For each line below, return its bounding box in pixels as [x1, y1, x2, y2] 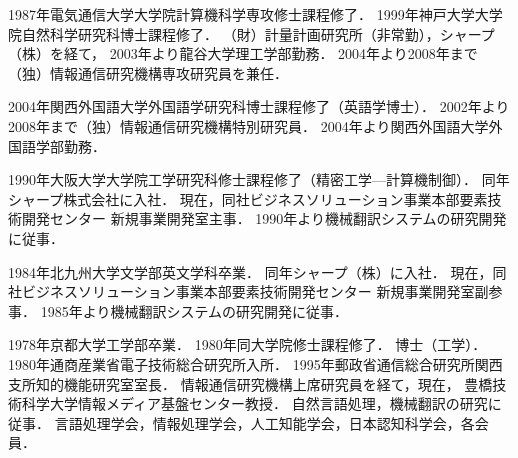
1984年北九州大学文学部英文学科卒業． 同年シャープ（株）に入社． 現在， [8, 261, 493, 282]
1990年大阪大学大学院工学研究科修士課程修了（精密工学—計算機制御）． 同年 [8, 169, 510, 190]
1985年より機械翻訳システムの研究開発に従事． [40, 300, 348, 321]
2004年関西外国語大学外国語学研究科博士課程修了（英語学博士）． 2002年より [8, 96, 510, 117]
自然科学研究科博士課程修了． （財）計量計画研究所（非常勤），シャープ [21, 23, 495, 44]
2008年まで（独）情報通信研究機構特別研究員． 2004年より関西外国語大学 [8, 115, 489, 136]
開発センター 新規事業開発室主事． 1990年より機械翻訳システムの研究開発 [21, 208, 507, 229]
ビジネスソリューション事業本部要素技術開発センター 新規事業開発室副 [21, 281, 489, 302]
